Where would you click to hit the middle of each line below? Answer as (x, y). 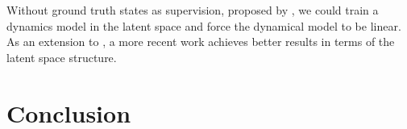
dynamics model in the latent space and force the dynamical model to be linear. (204, 25)
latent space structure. (62, 57)
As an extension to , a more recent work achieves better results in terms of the (201, 42)
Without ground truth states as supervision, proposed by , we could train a (193, 10)
